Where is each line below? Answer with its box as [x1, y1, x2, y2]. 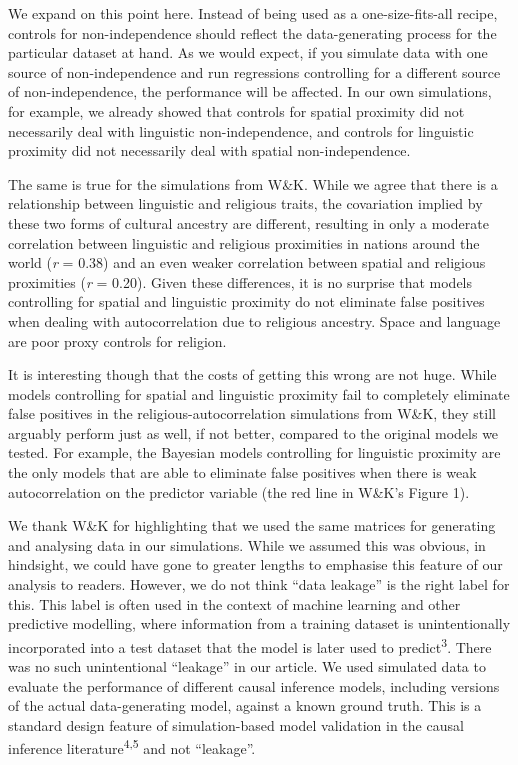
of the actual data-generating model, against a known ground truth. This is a [8, 695, 482, 716]
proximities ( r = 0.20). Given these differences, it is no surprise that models [8, 271, 473, 292]
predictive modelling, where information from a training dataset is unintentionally [8, 613, 511, 634]
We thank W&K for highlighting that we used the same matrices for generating [8, 515, 496, 536]
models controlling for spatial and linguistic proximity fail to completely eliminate [8, 383, 510, 404]
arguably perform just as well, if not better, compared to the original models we [8, 422, 499, 443]
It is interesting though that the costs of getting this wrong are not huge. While [8, 364, 497, 385]
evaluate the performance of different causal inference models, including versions [8, 675, 500, 696]
